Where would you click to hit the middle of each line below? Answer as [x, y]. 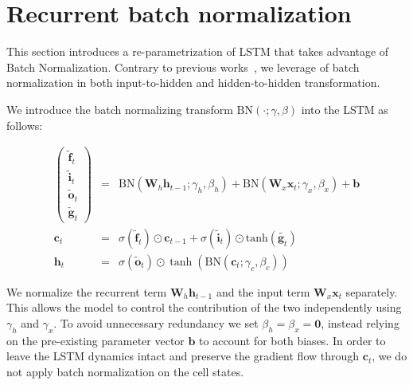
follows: [25, 125]
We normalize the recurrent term [87, 291]
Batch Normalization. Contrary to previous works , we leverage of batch [183, 67]
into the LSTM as [345, 109]
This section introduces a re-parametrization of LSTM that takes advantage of [198, 51]
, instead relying [360, 322]
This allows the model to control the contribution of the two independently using [204, 307]
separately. [372, 291]
